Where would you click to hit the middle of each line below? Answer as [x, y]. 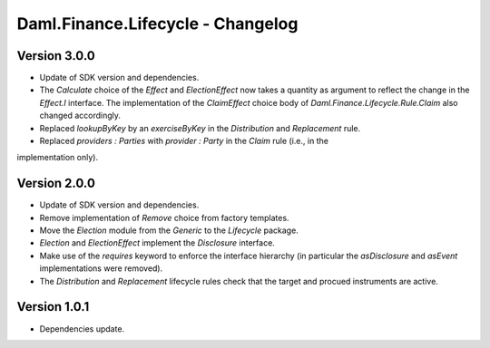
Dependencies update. [82, 329]
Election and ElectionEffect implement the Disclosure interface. [157, 243]
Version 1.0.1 [53, 307]
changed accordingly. [80, 116]
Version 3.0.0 [56, 56]
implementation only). [58, 158]
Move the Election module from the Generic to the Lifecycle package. [169, 230]
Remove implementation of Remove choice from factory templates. [164, 217]
